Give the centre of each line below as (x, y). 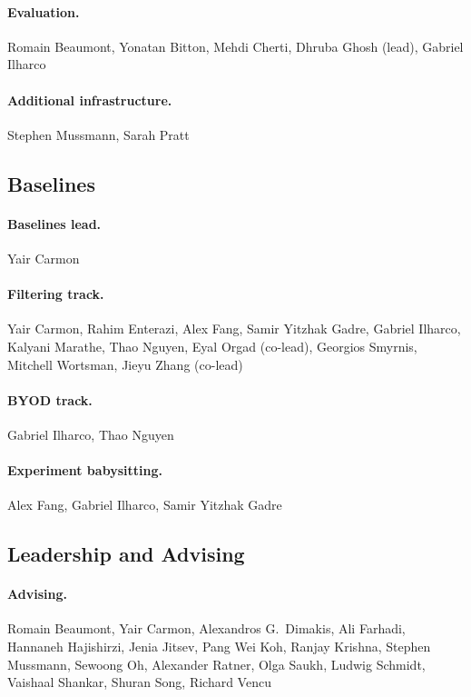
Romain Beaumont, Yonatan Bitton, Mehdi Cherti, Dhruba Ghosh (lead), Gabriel (235, 46)
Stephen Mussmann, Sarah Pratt (98, 134)
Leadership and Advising (126, 554)
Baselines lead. (54, 223)
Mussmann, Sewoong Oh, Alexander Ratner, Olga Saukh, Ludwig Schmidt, (216, 664)
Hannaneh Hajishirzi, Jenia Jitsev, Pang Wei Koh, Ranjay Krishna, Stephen (219, 647)
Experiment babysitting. (85, 470)
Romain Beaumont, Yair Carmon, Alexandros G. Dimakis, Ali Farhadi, (206, 628)
